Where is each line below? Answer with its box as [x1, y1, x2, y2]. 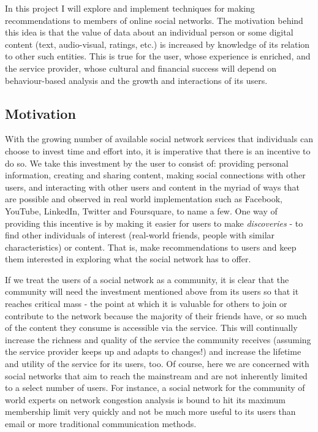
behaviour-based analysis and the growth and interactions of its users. [5, 74, 268, 86]
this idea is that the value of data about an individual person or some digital [5, 26, 293, 39]
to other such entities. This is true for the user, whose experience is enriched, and [5, 50, 311, 63]
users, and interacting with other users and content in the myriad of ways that [5, 180, 300, 193]
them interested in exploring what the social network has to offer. [5, 252, 251, 265]
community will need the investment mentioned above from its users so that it [5, 285, 299, 298]
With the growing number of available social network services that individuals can [5, 132, 313, 145]
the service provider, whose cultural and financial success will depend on [5, 61, 277, 74]
